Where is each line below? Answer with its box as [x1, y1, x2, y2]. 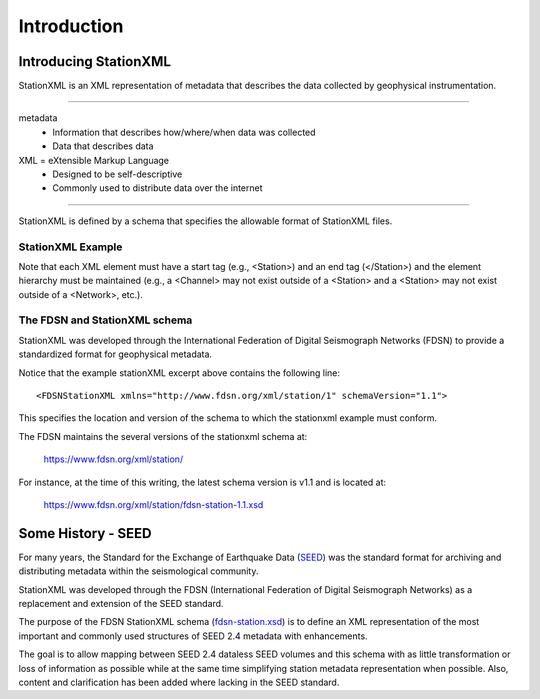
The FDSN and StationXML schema [18, 313, 193, 327]
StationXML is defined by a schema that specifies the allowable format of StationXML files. [18, 215, 393, 227]
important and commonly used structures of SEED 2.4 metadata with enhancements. [18, 630, 369, 642]
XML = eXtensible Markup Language [18, 154, 170, 166]
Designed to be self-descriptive [52, 168, 183, 180]
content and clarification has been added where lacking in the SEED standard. [18, 676, 340, 689]
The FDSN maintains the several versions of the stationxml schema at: [18, 430, 308, 442]
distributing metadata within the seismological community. [18, 565, 259, 577]
